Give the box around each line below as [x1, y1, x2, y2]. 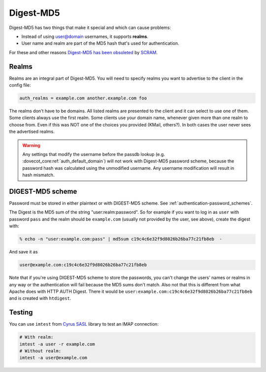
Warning [22, 142, 40, 148]
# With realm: [19, 335, 54, 340]
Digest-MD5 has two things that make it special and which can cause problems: [9, 25, 171, 31]
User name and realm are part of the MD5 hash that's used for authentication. [21, 40, 179, 46]
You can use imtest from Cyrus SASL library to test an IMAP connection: [9, 321, 159, 327]
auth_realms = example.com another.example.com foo [19, 95, 147, 101]
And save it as [9, 249, 38, 255]
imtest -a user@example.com [19, 355, 87, 361]
